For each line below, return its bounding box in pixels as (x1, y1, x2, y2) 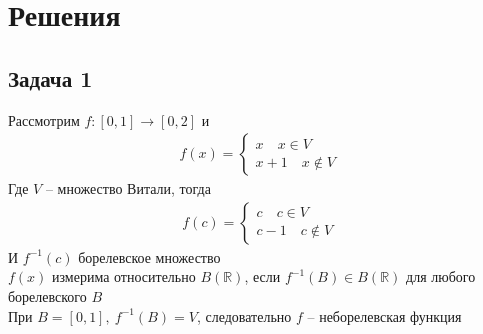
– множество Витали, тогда (45, 178, 211, 199)
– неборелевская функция (307, 305, 462, 326)
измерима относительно (52, 266, 196, 287)
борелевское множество (78, 246, 221, 267)
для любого (406, 266, 476, 287)
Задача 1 (8, 62, 93, 93)
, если (244, 266, 281, 287)
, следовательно (196, 305, 292, 326)
